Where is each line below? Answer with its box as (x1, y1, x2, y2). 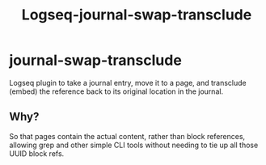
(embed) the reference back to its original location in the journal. (9, 87, 224, 96)
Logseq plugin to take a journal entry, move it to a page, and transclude (9, 78, 247, 87)
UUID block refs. (9, 148, 65, 159)
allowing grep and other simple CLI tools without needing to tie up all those (9, 140, 259, 150)
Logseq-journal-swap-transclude (21, 6, 252, 24)
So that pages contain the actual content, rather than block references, (9, 131, 246, 141)
